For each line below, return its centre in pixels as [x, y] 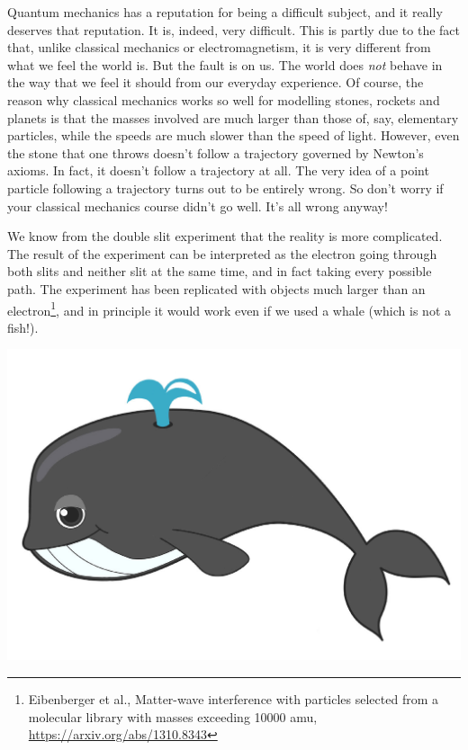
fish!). [23, 327]
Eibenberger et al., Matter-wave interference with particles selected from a [233, 698]
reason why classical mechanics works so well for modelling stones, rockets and [224, 99]
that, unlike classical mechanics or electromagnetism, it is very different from [219, 47]
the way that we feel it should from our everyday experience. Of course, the [216, 82]
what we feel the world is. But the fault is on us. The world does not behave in [225, 64]
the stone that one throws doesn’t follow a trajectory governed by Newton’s [216, 152]
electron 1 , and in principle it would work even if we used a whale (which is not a [229, 308]
